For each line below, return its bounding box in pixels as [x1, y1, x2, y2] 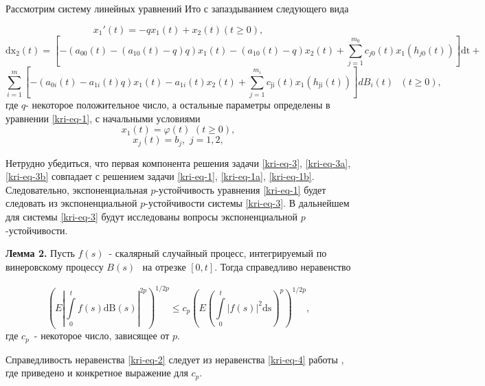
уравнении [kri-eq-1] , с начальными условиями [5, 111, 201, 125]
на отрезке [142, 259, 186, 273]
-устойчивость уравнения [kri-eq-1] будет [155, 182, 326, 196]
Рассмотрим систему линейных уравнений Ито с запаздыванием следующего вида [5, 1, 349, 15]
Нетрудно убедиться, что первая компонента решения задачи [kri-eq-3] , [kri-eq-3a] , [5, 155, 351, 170]
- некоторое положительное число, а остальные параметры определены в [25, 97, 330, 111]
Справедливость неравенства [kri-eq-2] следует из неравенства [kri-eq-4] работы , [5, 352, 344, 366]
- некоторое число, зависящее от [34, 328, 170, 343]
